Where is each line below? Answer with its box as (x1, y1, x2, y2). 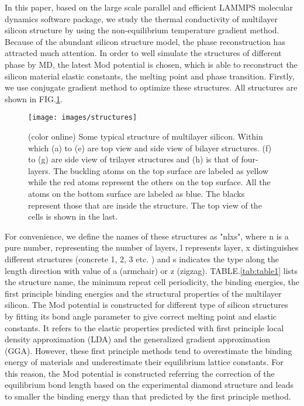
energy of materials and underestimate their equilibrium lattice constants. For (5, 356, 284, 368)
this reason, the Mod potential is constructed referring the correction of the (5, 367, 275, 379)
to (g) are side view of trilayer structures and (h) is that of (28, 153, 239, 165)
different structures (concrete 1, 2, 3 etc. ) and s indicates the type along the (5, 252, 279, 265)
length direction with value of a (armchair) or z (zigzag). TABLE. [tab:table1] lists (5, 264, 298, 276)
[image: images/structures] (28, 113, 137, 122)
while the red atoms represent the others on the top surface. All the (28, 176, 271, 188)
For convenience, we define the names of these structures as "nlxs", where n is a (5, 230, 289, 242)
